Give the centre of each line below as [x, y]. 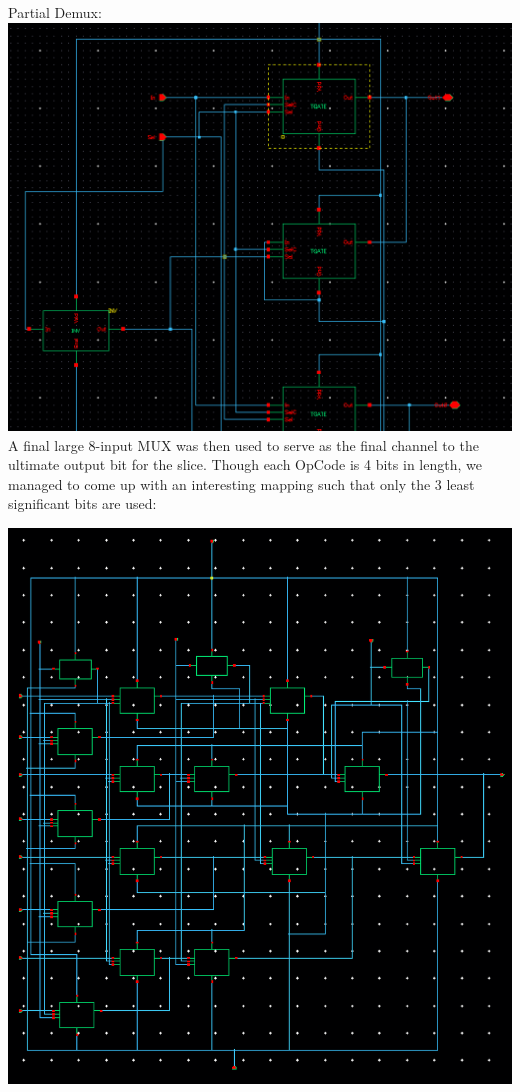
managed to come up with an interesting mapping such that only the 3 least [241, 483]
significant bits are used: [82, 503]
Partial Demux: [55, 12]
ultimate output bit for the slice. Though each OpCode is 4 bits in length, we [245, 464]
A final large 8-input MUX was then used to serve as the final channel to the [243, 444]
